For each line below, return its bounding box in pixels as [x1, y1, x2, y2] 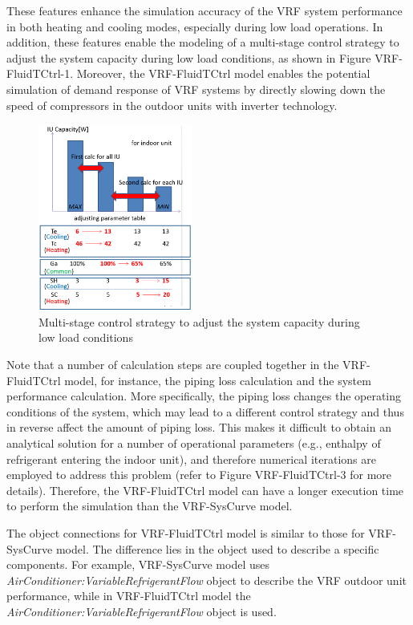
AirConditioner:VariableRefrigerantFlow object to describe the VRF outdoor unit [6, 571, 407, 588]
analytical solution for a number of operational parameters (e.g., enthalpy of [6, 434, 381, 451]
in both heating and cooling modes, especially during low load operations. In [6, 18, 383, 34]
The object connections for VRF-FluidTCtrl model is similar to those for [6, 524, 365, 541]
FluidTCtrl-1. [6, 65, 74, 82]
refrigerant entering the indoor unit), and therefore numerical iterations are [6, 450, 376, 467]
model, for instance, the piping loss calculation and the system [64, 371, 371, 388]
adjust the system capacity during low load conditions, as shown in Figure [6, 49, 371, 66]
